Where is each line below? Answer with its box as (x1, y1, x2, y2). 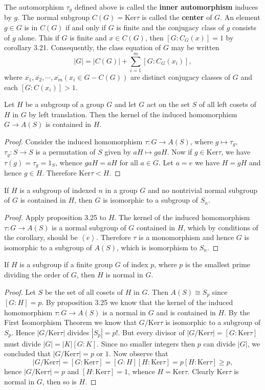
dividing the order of (4, 269, 69, 280)
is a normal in (102, 307, 146, 317)
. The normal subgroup (17, 12, 90, 23)
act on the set (147, 99, 190, 110)
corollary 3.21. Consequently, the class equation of (4, 42, 161, 53)
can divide (203, 338, 236, 349)
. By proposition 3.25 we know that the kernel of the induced (41, 297, 233, 308)
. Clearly (187, 366, 215, 377)
